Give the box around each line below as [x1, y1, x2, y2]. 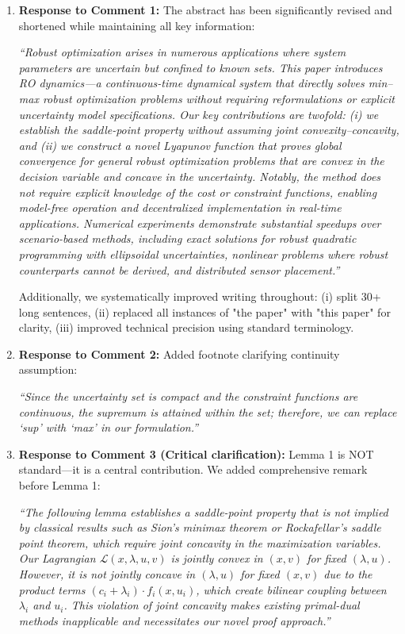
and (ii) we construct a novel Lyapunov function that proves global [18, 136, 342, 153]
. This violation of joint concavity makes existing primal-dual [63, 597, 360, 613]
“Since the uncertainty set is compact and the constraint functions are [18, 388, 358, 405]
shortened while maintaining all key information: [18, 17, 255, 33]
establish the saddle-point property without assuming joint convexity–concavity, [18, 121, 399, 138]
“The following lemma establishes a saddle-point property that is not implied [18, 503, 388, 520]
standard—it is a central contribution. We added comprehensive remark [18, 461, 368, 478]
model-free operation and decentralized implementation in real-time [18, 199, 342, 216]
